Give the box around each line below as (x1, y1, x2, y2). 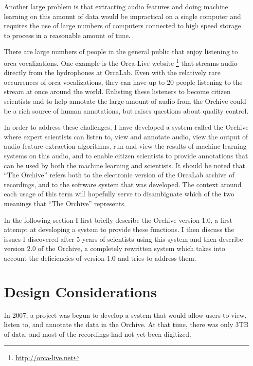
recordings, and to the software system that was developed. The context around (4, 179, 242, 189)
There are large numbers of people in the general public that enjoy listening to (4, 46, 238, 57)
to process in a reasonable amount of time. (4, 30, 131, 40)
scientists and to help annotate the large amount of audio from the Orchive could (4, 96, 246, 106)
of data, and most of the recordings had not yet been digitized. (4, 328, 191, 339)
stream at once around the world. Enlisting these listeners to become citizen (4, 86, 231, 96)
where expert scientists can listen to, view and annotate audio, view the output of (4, 131, 248, 141)
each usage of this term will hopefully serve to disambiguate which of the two (4, 189, 235, 199)
